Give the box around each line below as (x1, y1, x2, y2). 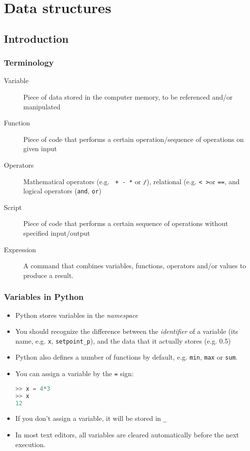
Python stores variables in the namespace (15, 310, 138, 320)
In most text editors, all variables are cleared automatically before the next (15, 430, 239, 440)
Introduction (4, 31, 69, 46)
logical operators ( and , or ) (23, 186, 101, 196)
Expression (4, 244, 36, 254)
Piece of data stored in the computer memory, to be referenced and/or (23, 91, 233, 102)
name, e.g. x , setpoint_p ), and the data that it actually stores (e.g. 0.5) (15, 335, 231, 346)
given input (23, 143, 57, 154)
